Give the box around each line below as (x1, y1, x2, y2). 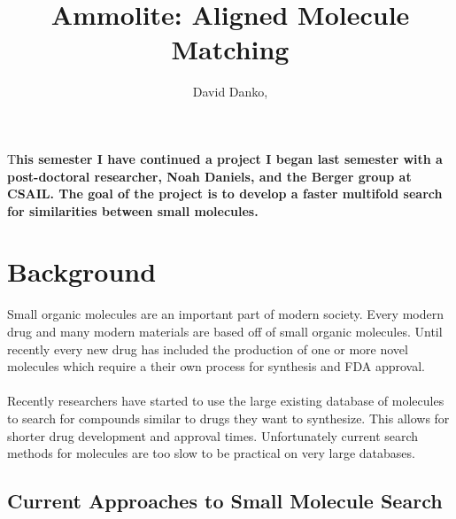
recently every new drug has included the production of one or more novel (7, 339, 408, 358)
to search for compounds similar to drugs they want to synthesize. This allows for (7, 408, 450, 427)
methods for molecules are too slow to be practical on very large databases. (7, 444, 415, 462)
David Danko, (192, 82, 268, 101)
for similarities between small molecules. (7, 201, 259, 220)
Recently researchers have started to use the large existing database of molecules (7, 391, 444, 410)
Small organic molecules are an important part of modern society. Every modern (7, 305, 444, 323)
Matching (171, 31, 290, 67)
